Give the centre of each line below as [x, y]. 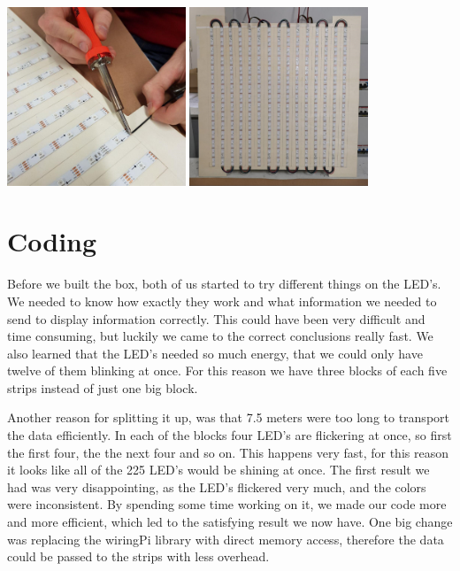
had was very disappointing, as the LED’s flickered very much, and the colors [217, 486]
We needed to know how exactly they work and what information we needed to [222, 301]
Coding [52, 241]
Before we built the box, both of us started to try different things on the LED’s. [224, 284]
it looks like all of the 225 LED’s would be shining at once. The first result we [218, 470]
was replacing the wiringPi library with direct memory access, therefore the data [226, 539]
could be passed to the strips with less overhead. [138, 556]
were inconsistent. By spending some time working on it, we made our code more [227, 504]
